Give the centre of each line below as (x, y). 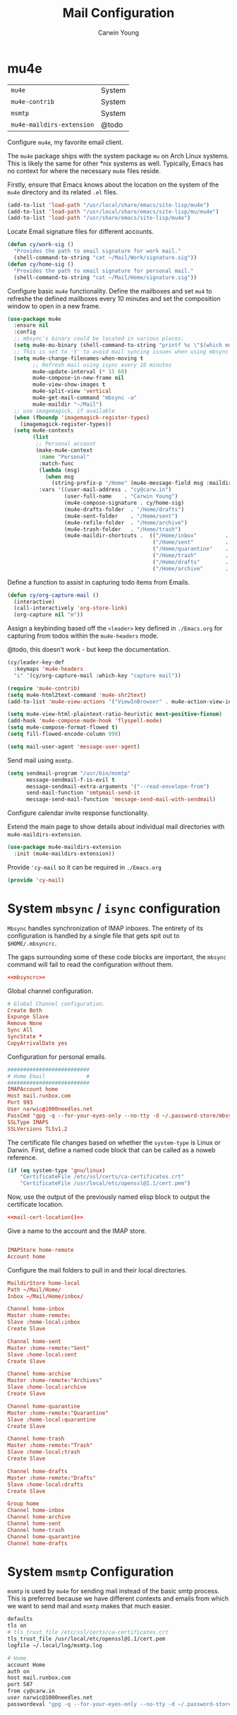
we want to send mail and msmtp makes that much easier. (90, 1606)
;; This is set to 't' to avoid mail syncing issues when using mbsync (121, 351)
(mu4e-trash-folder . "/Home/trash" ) (122, 529)
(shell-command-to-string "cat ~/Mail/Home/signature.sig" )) (105, 277)
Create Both (25, 1010)
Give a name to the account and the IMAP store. (77, 1231)
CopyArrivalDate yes (38, 1043)
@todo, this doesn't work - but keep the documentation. (89, 650)
